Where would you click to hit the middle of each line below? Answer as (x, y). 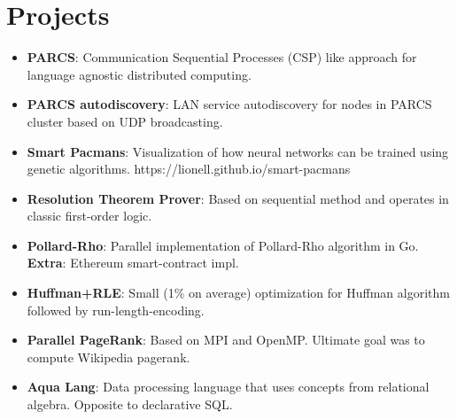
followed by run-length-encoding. (116, 310)
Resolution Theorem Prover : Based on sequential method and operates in (238, 198)
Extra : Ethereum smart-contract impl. (133, 263)
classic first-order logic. (89, 216)
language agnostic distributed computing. (139, 74)
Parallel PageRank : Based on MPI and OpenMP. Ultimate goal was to (226, 340)
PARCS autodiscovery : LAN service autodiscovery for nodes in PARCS (229, 104)
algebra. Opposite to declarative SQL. (130, 404)
